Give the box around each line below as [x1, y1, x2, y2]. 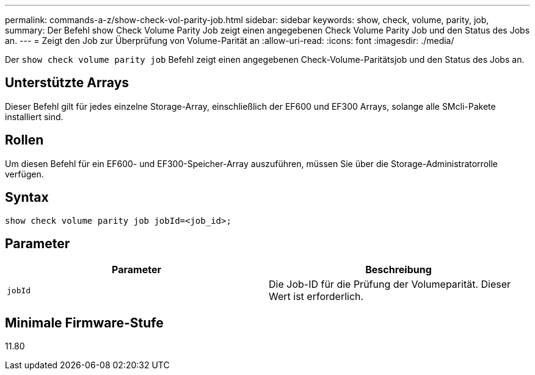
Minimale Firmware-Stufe [5, 315, 164, 330]
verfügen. [5, 168, 44, 179]
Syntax [5, 190, 49, 205]
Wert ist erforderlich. [269, 290, 364, 303]
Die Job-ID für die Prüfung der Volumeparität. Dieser [269, 278, 511, 291]
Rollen [5, 132, 44, 148]
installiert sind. [5, 111, 64, 122]
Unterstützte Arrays [5, 75, 129, 91]
